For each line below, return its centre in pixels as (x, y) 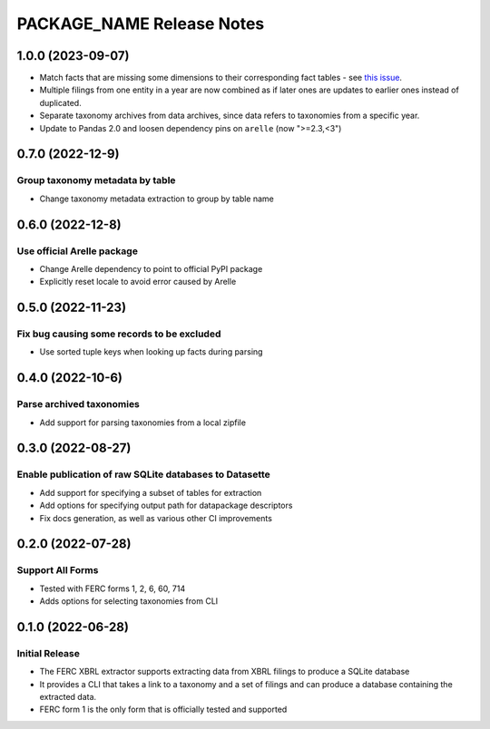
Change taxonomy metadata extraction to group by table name (157, 199)
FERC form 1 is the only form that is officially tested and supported (163, 710)
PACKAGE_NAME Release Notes (141, 24)
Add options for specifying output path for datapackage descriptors (166, 505)
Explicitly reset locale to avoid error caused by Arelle (138, 282)
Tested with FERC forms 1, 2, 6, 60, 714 (113, 588)
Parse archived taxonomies (78, 404)
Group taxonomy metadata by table (96, 180)
